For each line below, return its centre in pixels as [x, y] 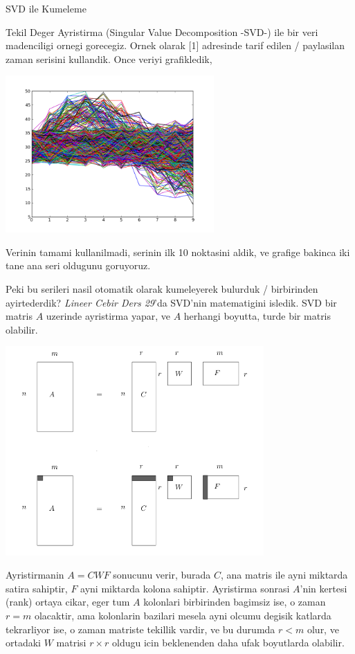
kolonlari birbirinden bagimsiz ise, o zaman [235, 602]
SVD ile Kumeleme [46, 8]
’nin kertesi [324, 588]
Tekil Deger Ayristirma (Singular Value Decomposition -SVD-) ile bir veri [162, 31]
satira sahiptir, [37, 588]
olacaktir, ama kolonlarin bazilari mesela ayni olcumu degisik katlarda [183, 616]
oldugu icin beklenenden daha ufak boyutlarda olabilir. [228, 643]
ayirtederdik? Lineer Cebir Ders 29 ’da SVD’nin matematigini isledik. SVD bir [171, 302]
